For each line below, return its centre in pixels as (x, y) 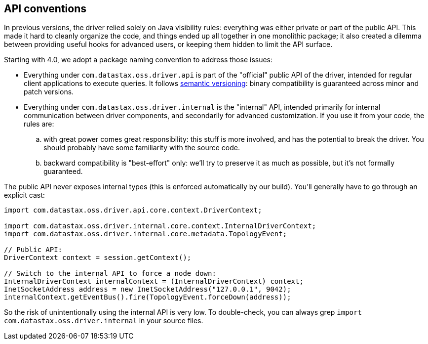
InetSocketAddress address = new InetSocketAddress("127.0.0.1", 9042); (148, 289)
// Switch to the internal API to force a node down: (110, 274)
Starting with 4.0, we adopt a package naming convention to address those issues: (138, 60)
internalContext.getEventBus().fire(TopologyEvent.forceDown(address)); (148, 297)
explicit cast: (24, 195)
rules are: (39, 124)
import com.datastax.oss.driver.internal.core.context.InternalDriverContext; (160, 226)
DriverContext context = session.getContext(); (98, 258)
